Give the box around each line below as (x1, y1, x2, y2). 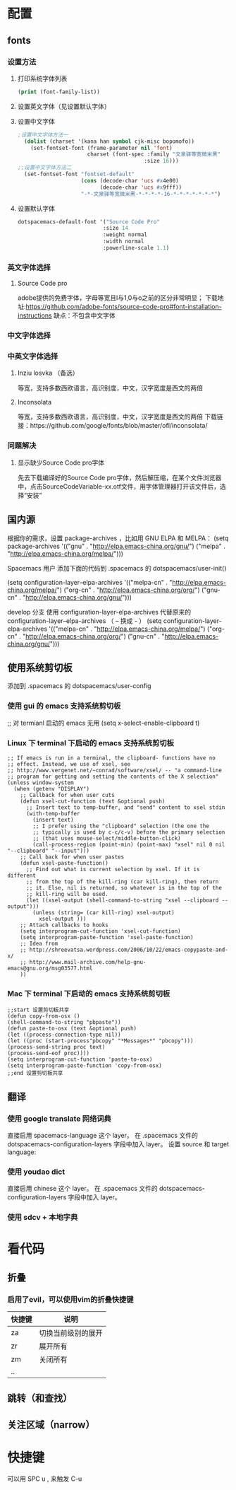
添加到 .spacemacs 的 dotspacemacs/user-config (7, 682, 151, 690)
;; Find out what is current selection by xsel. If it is (25, 866, 200, 873)
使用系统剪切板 (7, 661, 73, 673)
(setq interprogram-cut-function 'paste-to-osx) (7, 1056, 153, 1064)
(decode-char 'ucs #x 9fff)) (99, 184, 182, 191)
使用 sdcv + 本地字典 (7, 1213, 78, 1223)
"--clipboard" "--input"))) (7, 847, 90, 854)
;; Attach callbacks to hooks (20, 921, 109, 929)
